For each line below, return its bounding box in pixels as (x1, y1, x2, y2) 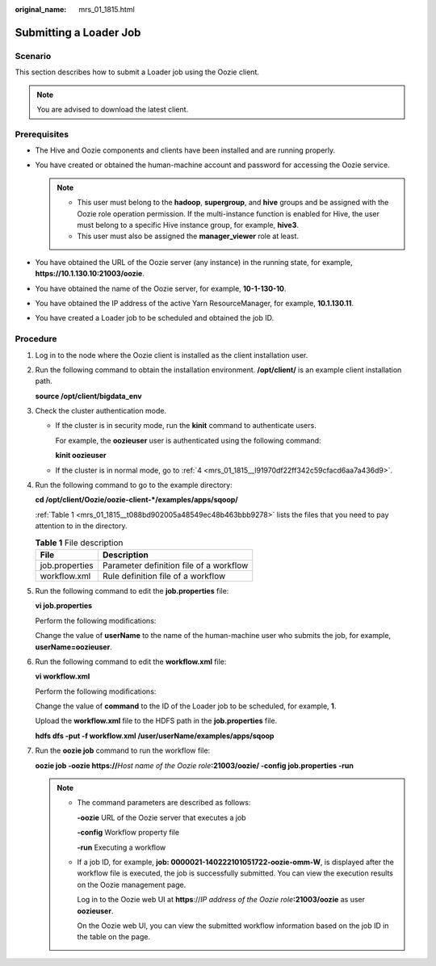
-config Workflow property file (77, 828, 180, 838)
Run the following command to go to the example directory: (35, 481, 233, 490)
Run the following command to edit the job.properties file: (35, 586, 229, 595)
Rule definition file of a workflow (102, 570, 226, 582)
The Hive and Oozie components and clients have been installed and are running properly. (35, 145, 336, 155)
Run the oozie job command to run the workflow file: (35, 745, 211, 755)
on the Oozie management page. (77, 880, 187, 889)
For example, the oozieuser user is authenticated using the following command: (55, 435, 322, 445)
